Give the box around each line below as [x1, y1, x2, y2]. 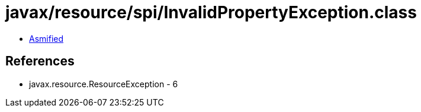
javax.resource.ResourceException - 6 [29, 78, 178, 89]
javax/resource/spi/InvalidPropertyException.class [5, 2, 417, 22]
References [5, 54, 75, 69]
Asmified [29, 33, 64, 44]
